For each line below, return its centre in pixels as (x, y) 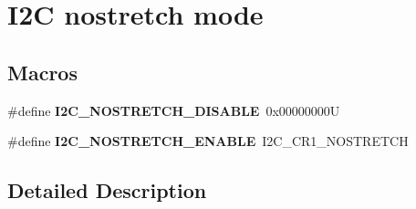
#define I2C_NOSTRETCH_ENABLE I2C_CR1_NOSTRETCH (208, 141)
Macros (42, 72)
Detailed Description (107, 190)
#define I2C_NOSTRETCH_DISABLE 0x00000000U (174, 110)
